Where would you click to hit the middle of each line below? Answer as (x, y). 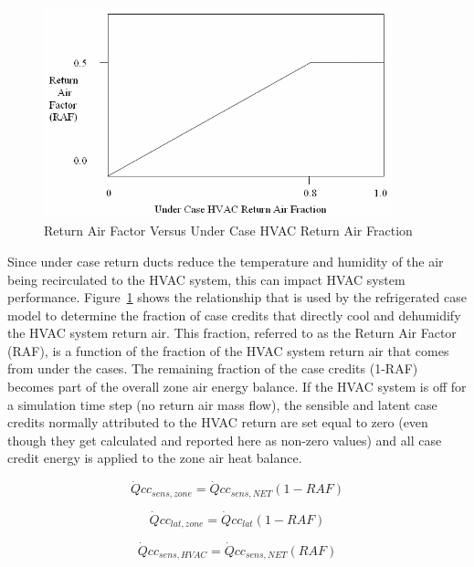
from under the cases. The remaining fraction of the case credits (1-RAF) (213, 368)
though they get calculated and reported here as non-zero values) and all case (225, 440)
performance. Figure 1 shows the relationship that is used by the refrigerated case (237, 297)
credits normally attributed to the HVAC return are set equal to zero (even (218, 422)
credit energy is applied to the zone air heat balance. (155, 458)
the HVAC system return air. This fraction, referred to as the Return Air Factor (232, 333)
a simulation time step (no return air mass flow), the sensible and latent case (222, 404)
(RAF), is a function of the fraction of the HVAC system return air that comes (228, 350)
